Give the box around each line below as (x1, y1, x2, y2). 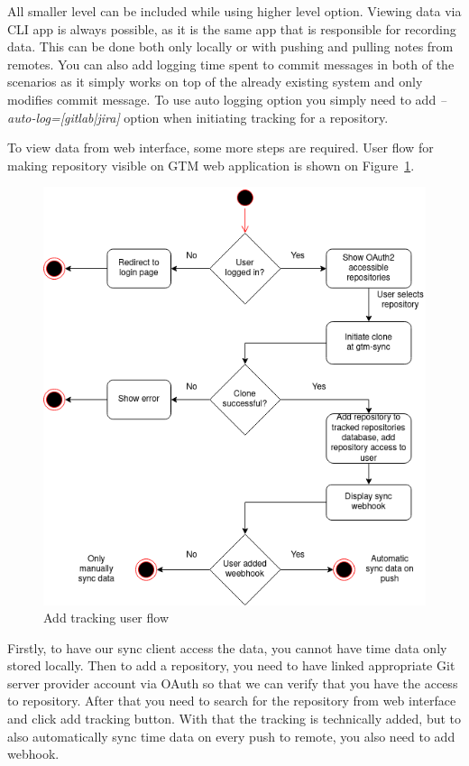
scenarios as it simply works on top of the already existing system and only (7, 72, 423, 91)
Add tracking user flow (43, 608, 169, 627)
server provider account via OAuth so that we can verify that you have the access (7, 673, 458, 692)
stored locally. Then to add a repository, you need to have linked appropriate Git (7, 656, 455, 675)
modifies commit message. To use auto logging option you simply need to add (7, 89, 437, 108)
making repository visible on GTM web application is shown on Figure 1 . (7, 155, 415, 174)
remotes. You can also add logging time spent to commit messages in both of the (7, 54, 455, 73)
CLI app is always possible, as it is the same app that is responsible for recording (7, 19, 456, 38)
